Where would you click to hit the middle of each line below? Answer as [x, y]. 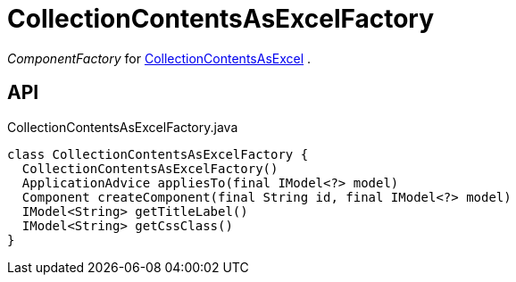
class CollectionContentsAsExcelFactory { [158, 154]
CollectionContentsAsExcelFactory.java [123, 127]
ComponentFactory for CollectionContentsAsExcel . [159, 58]
